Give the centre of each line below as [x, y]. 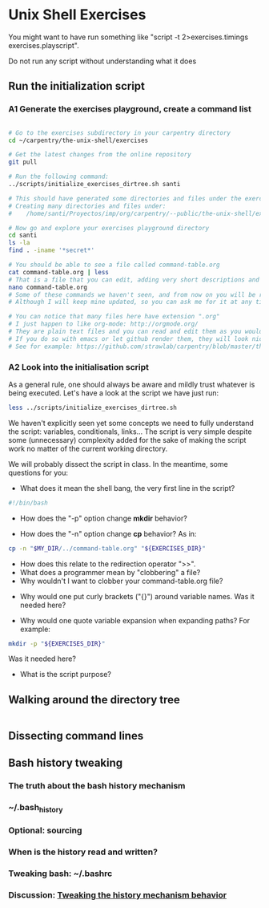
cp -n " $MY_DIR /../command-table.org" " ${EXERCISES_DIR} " [107, 548]
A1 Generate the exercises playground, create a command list [130, 109]
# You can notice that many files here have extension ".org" [114, 317]
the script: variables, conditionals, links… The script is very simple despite [130, 432]
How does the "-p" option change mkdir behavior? [104, 518]
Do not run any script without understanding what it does [102, 61]
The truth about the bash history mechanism [97, 785]
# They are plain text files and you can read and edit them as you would [136, 331]
